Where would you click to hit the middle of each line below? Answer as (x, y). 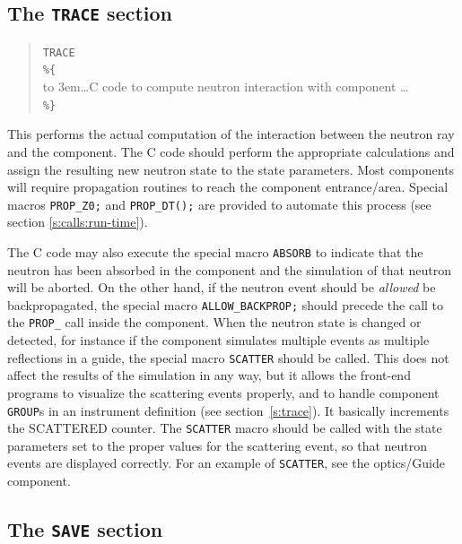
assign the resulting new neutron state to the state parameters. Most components (231, 169)
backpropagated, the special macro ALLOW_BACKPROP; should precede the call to (226, 304)
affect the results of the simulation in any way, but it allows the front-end (209, 375)
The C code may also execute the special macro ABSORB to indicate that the (215, 251)
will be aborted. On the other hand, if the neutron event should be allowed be (222, 287)
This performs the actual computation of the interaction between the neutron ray (231, 134)
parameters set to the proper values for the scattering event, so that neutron (218, 445)
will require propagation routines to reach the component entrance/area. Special (228, 187)
